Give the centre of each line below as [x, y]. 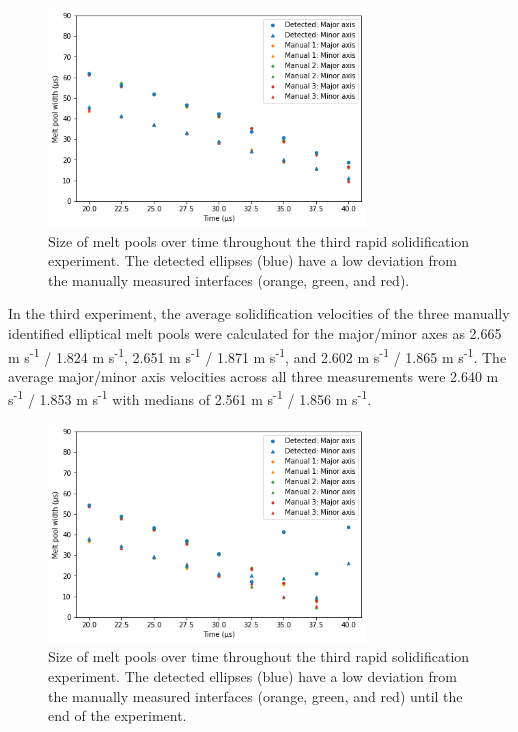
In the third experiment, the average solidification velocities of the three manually [259, 313]
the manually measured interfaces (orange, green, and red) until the [255, 695]
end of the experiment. [117, 715]
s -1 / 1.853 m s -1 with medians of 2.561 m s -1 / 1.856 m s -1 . [190, 398]
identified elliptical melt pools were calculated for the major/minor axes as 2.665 [255, 333]
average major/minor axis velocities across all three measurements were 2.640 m [253, 375]
